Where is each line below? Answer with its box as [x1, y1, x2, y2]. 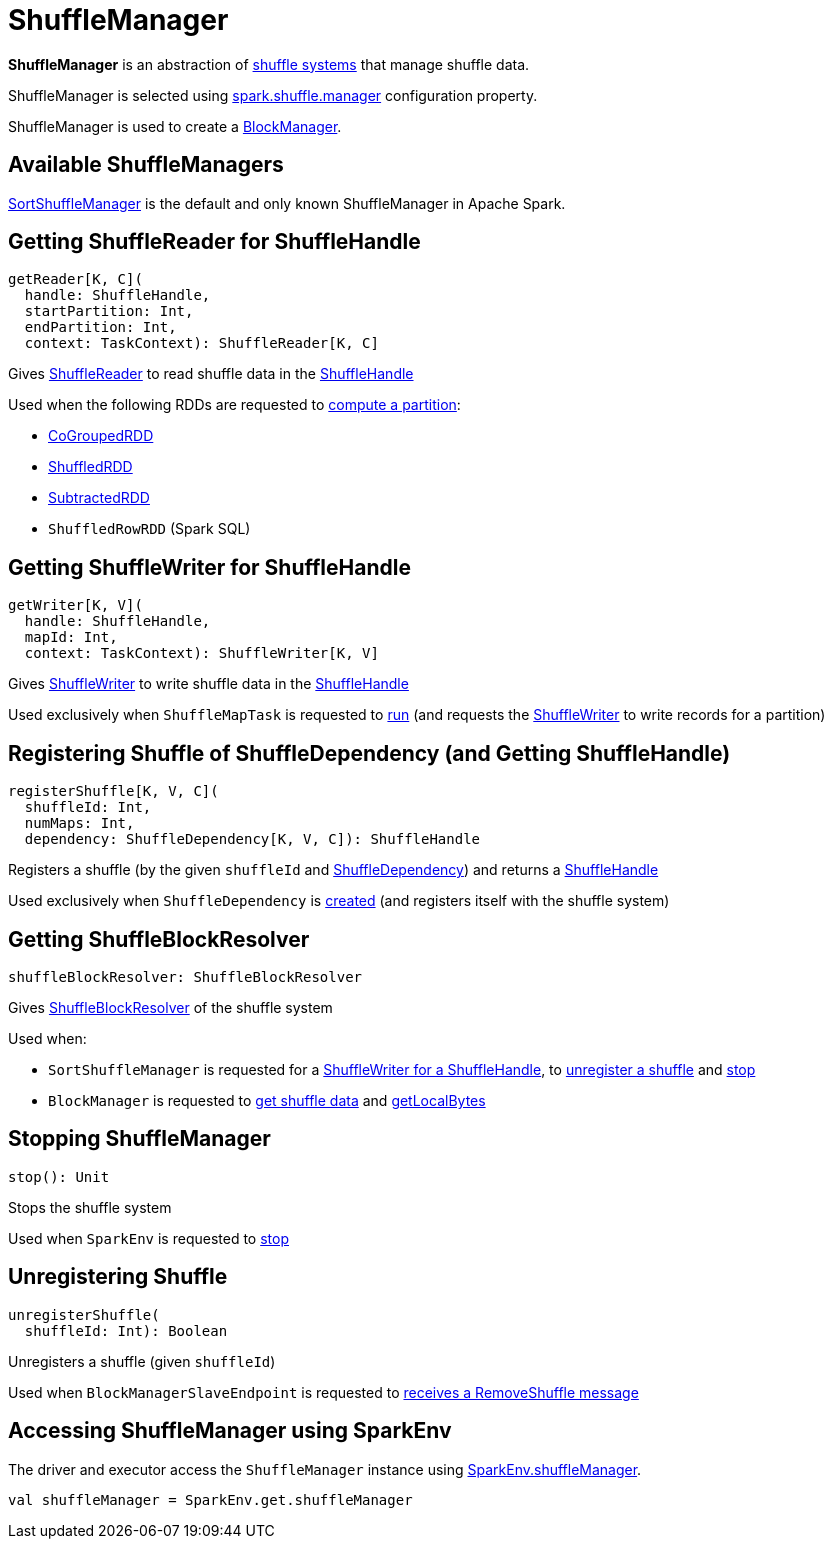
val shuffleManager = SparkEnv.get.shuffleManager [8, 1491, 413, 1508]
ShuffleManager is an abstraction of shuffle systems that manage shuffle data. [8, 55, 530, 73]
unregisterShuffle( [8, 1306, 160, 1323]
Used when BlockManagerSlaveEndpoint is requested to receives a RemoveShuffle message [8, 1383, 639, 1401]
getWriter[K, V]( [8, 597, 143, 614]
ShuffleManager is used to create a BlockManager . [8, 117, 342, 135]
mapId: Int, [24, 629, 118, 646]
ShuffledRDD [48, 458, 133, 476]
